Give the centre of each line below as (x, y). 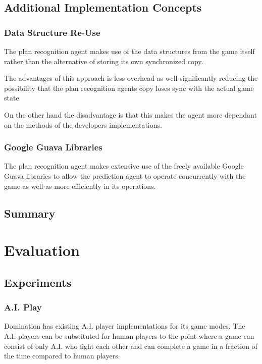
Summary (30, 213)
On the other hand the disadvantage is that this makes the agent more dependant (130, 114)
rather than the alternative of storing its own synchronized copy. (104, 61)
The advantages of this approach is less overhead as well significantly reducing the (131, 78)
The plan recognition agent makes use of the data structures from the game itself (129, 51)
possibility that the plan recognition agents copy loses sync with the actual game (129, 88)
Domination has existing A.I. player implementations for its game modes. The (125, 326)
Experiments (38, 282)
